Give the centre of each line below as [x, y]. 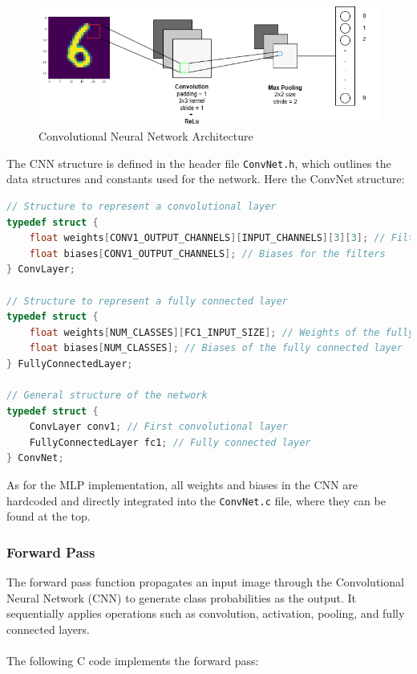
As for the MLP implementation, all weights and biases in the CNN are [182, 485]
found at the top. [49, 516]
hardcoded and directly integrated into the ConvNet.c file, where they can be [196, 500]
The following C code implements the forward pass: [133, 661]
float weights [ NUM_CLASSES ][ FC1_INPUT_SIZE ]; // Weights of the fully [222, 332]
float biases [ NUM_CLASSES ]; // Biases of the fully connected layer [216, 348]
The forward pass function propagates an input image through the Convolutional [205, 582]
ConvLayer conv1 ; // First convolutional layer [158, 427]
